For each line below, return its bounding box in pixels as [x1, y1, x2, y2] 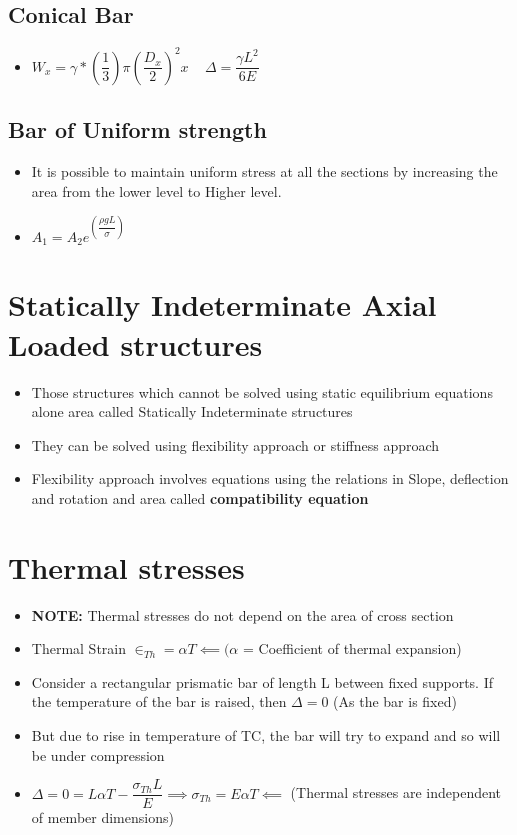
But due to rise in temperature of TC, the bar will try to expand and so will [31, 724, 501, 745]
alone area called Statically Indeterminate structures [31, 401, 353, 422]
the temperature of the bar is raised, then [31, 691, 287, 712]
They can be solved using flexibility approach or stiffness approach [31, 434, 440, 455]
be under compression [31, 744, 165, 765]
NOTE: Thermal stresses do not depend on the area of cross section [31, 604, 454, 625]
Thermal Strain [31, 638, 127, 659]
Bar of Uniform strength [8, 114, 267, 145]
